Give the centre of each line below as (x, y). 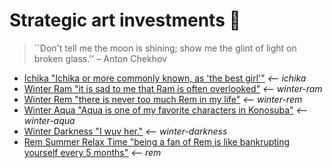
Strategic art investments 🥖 (125, 20)
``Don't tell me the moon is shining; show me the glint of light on (165, 48)
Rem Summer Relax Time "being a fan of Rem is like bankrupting (157, 141)
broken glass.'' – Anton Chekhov (100, 58)
